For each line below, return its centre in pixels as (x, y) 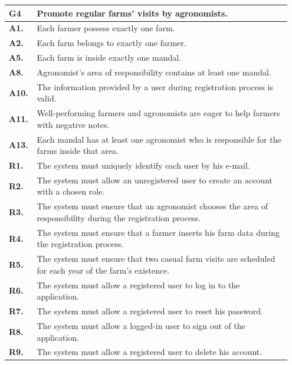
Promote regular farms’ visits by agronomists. (132, 13)
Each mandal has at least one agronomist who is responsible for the (159, 139)
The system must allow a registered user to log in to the (138, 285)
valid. (47, 98)
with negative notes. (73, 124)
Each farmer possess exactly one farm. (106, 28)
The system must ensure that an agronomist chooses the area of (152, 206)
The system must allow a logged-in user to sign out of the (141, 325)
